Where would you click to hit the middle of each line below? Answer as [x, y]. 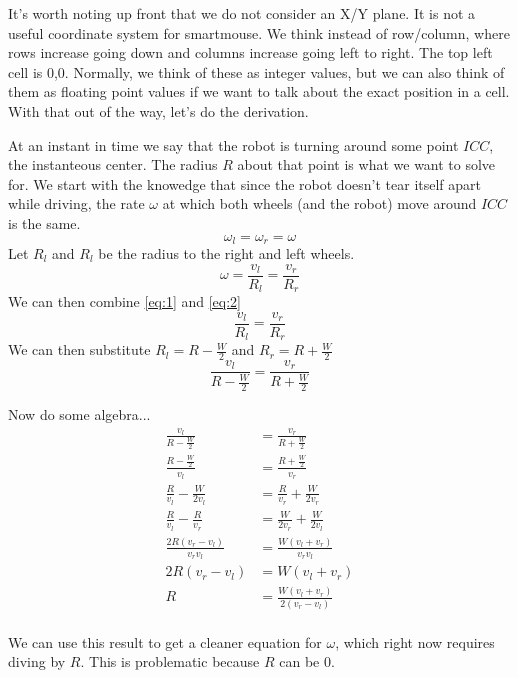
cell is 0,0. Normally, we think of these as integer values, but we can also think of [256, 71]
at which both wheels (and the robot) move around [319, 203]
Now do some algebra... [79, 414]
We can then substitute [79, 349]
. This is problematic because [170, 661]
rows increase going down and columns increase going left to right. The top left [250, 52]
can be [299, 661]
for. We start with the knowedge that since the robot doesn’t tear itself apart [245, 183]
